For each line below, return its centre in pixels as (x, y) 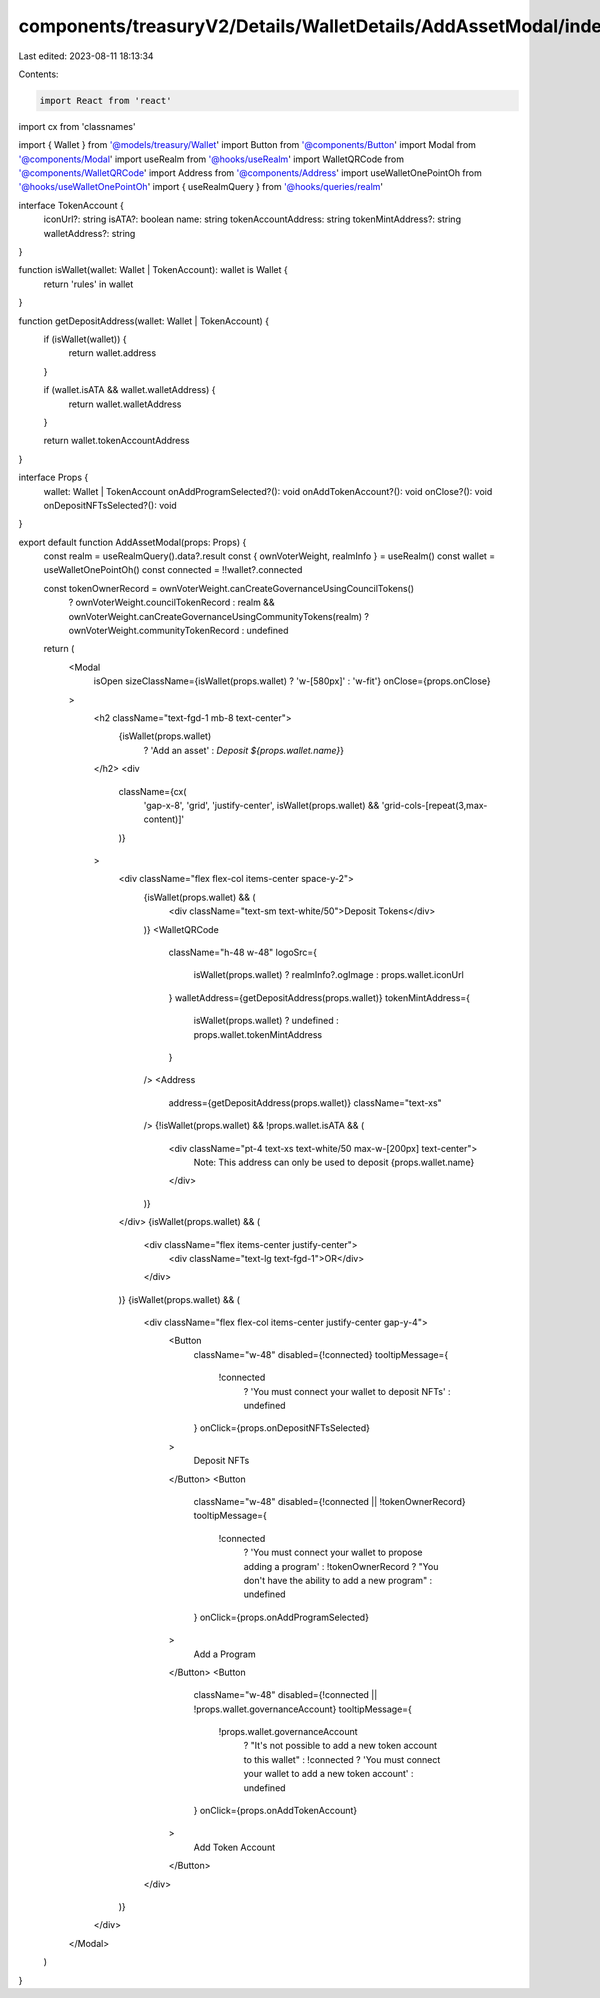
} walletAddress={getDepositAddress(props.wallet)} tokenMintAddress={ (319, 997)
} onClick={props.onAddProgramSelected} (281, 1617)
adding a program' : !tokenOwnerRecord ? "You (341, 1566)
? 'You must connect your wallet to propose (333, 1552)
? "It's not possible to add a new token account (340, 1746)
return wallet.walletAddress (125, 404)
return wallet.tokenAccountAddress (116, 441)
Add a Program (224, 1654)
